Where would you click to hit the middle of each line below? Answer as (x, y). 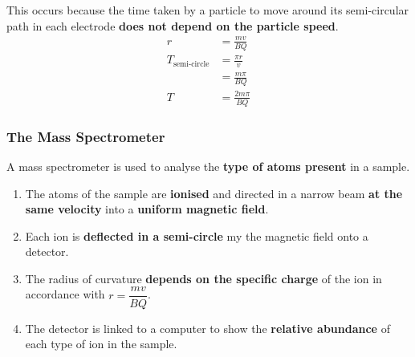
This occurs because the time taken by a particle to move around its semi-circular (208, 10)
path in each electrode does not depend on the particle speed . (173, 25)
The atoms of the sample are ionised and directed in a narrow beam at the (214, 193)
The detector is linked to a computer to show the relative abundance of (207, 328)
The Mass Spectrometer (86, 136)
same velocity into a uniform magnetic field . (147, 209)
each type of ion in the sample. (101, 344)
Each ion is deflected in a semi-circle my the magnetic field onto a (197, 235)
